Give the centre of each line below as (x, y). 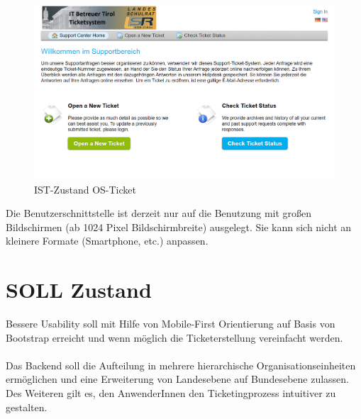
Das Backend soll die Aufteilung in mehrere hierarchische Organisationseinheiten (181, 365)
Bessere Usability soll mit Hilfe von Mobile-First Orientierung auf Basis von (171, 324)
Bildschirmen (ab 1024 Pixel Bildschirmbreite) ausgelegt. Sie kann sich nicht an (179, 227)
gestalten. (27, 407)
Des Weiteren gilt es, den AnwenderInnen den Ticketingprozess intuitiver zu (171, 393)
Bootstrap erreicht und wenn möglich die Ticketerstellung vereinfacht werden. (174, 337)
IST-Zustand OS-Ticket (85, 189)
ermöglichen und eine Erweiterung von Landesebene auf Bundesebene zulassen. (178, 379)
